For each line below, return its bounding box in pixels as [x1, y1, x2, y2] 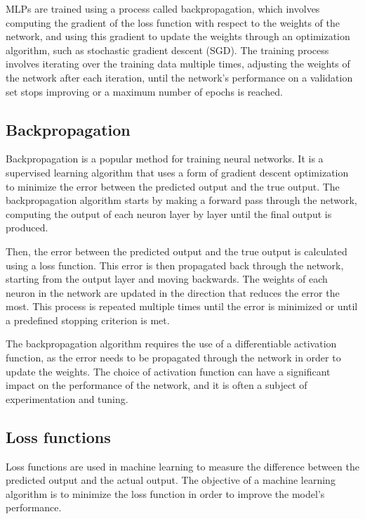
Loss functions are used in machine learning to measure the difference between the [6, 459, 359, 473]
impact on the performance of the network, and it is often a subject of [6, 378, 307, 392]
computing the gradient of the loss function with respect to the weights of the [6, 15, 340, 30]
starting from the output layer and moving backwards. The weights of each [6, 271, 328, 286]
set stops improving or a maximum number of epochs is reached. [6, 84, 283, 98]
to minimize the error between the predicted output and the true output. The [6, 179, 340, 193]
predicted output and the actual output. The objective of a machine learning [6, 473, 336, 487]
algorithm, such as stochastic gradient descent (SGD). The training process [6, 42, 329, 57]
